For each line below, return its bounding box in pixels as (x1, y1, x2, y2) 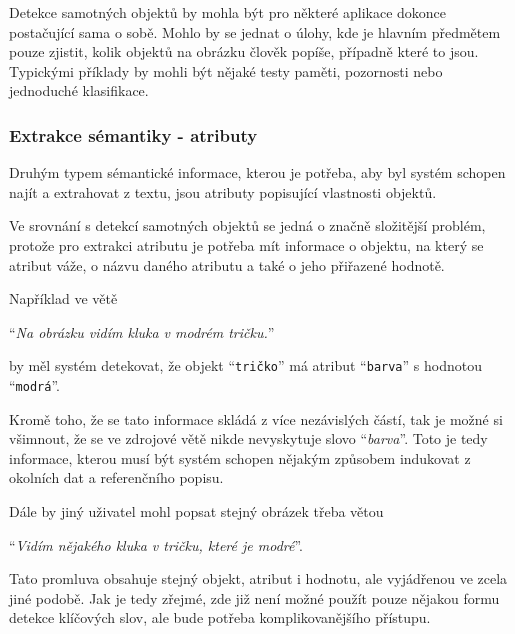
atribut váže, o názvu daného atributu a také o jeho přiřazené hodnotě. (9, 254, 445, 275)
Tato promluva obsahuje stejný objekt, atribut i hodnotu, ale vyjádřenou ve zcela (9, 568, 508, 589)
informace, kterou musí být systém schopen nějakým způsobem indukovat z (9, 447, 471, 468)
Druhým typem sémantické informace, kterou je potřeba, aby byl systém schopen (9, 162, 506, 183)
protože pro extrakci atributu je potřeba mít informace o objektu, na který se (9, 234, 484, 255)
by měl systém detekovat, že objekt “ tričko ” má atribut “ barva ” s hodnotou (9, 355, 482, 376)
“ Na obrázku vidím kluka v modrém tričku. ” (9, 321, 275, 342)
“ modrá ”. (9, 375, 60, 395)
